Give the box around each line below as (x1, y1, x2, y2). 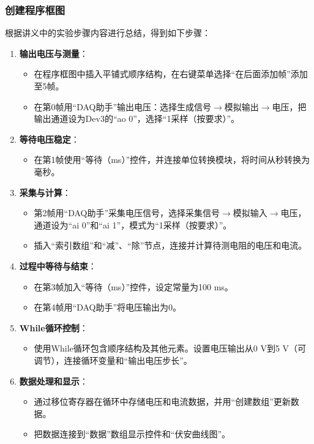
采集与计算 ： (19, 186, 71, 198)
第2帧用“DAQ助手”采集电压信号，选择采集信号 (34, 206, 220, 219)
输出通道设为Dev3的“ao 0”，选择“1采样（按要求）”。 (34, 112, 239, 125)
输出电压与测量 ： (19, 47, 88, 59)
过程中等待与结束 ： (19, 259, 97, 272)
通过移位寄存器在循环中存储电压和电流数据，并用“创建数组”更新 (34, 395, 291, 408)
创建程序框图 (5, 2, 65, 17)
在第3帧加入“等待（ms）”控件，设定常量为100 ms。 (34, 280, 233, 293)
